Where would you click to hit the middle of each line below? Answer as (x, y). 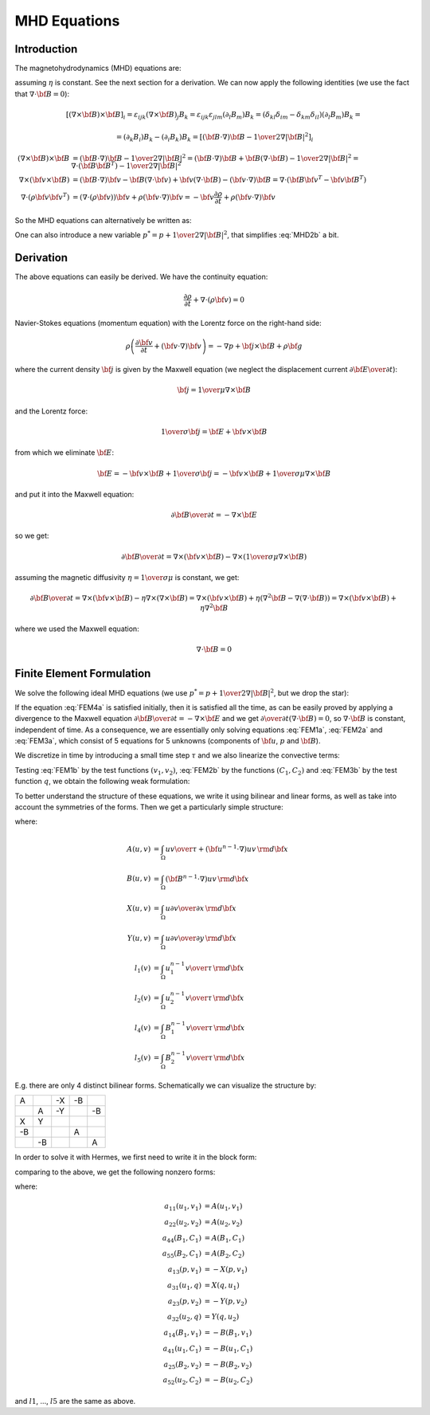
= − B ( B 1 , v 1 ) (228, 1333)
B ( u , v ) (139, 879)
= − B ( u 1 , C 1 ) (229, 1349)
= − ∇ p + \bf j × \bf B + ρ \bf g (255, 346)
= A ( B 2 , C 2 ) (225, 1255)
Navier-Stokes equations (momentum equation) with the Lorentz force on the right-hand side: (168, 323)
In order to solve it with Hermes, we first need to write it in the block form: (136, 1157)
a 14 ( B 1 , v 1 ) (183, 1333)
